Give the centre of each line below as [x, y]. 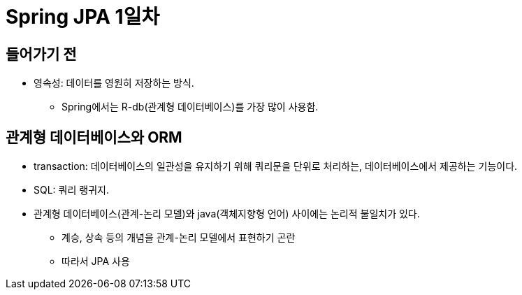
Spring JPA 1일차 [83, 17]
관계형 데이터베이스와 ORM [94, 137]
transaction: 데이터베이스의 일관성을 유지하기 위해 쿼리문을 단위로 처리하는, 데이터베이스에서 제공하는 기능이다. [276, 166]
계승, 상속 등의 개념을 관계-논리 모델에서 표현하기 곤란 [179, 238]
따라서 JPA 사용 [96, 261]
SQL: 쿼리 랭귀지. [71, 190]
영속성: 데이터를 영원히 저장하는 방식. [114, 83]
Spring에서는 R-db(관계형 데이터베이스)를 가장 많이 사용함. [190, 107]
